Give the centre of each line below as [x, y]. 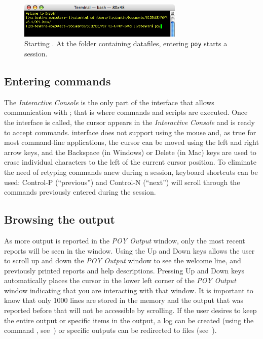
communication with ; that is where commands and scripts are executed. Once [126, 112]
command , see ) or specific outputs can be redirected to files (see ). [110, 330]
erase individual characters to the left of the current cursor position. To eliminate [130, 162]
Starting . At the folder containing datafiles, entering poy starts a [126, 43]
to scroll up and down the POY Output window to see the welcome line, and [123, 260]
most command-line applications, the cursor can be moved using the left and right [131, 142]
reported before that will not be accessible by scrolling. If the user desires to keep [130, 310]
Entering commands [58, 81]
